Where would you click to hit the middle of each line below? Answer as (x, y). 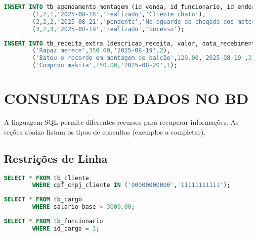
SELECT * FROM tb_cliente (46, 178)
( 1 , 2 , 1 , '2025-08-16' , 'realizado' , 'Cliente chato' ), (119, 14)
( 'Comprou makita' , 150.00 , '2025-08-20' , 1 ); (105, 66)
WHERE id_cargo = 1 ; (66, 228)
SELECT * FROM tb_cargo (43, 200)
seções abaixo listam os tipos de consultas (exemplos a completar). (105, 131)
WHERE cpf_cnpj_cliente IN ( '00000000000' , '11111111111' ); (131, 185)
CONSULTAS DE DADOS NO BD (126, 98)
